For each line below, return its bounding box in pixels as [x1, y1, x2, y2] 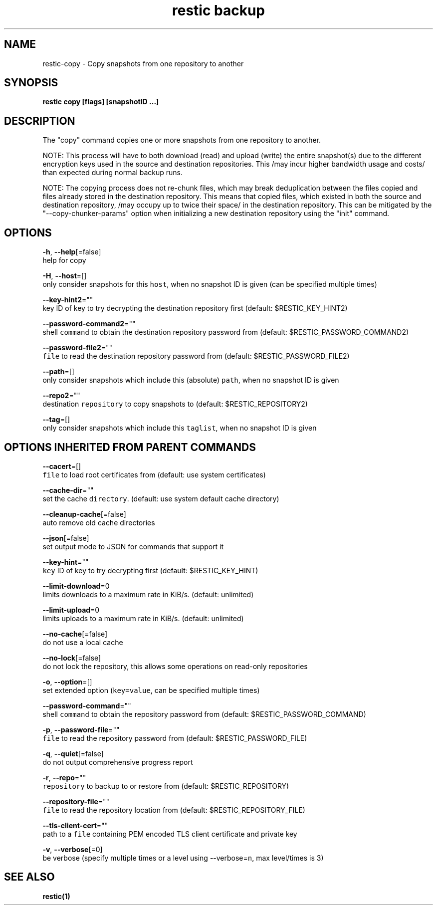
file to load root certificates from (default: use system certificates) [42, 470, 266, 479]
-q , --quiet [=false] [42, 749, 104, 758]
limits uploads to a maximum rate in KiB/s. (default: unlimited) [42, 614, 244, 623]
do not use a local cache [42, 638, 123, 647]
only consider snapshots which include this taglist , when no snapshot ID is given [42, 424, 317, 433]
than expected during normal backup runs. [42, 168, 183, 177]
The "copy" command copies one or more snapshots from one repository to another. [42, 136, 321, 145]
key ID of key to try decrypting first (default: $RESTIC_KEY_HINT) [42, 566, 258, 575]
